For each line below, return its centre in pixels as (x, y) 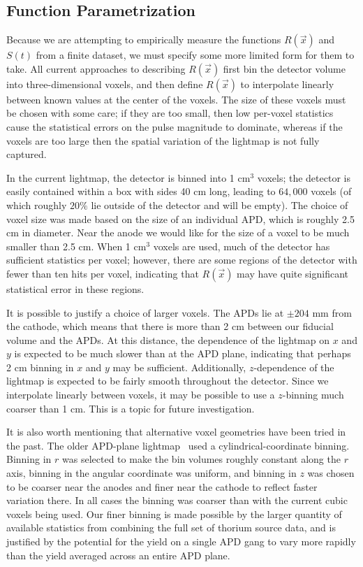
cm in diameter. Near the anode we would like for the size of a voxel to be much (178, 232)
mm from (332, 312)
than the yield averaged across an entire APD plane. (118, 555)
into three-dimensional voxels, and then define (105, 84)
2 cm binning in (40, 367)
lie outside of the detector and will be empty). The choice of (220, 204)
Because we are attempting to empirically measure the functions (144, 40)
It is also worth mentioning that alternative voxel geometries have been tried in (176, 432)
